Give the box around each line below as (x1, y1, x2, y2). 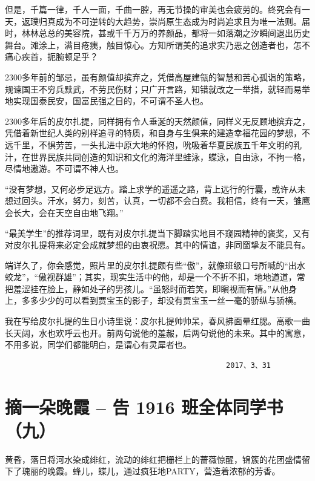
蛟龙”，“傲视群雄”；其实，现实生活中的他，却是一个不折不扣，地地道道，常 (5, 270, 305, 283)
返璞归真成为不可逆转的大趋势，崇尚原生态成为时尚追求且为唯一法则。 (21, 15, 302, 27)
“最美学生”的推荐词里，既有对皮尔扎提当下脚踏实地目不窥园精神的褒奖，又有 (5, 226, 310, 239)
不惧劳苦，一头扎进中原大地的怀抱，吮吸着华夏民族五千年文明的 (38, 138, 293, 151)
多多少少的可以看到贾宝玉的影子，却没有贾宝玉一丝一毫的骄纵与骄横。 (21, 294, 302, 307)
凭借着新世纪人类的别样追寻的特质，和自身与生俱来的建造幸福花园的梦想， (5, 126, 302, 139)
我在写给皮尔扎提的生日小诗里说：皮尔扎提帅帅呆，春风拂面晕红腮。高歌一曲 (5, 315, 310, 327)
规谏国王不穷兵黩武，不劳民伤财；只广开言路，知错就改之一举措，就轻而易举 (5, 82, 310, 95)
